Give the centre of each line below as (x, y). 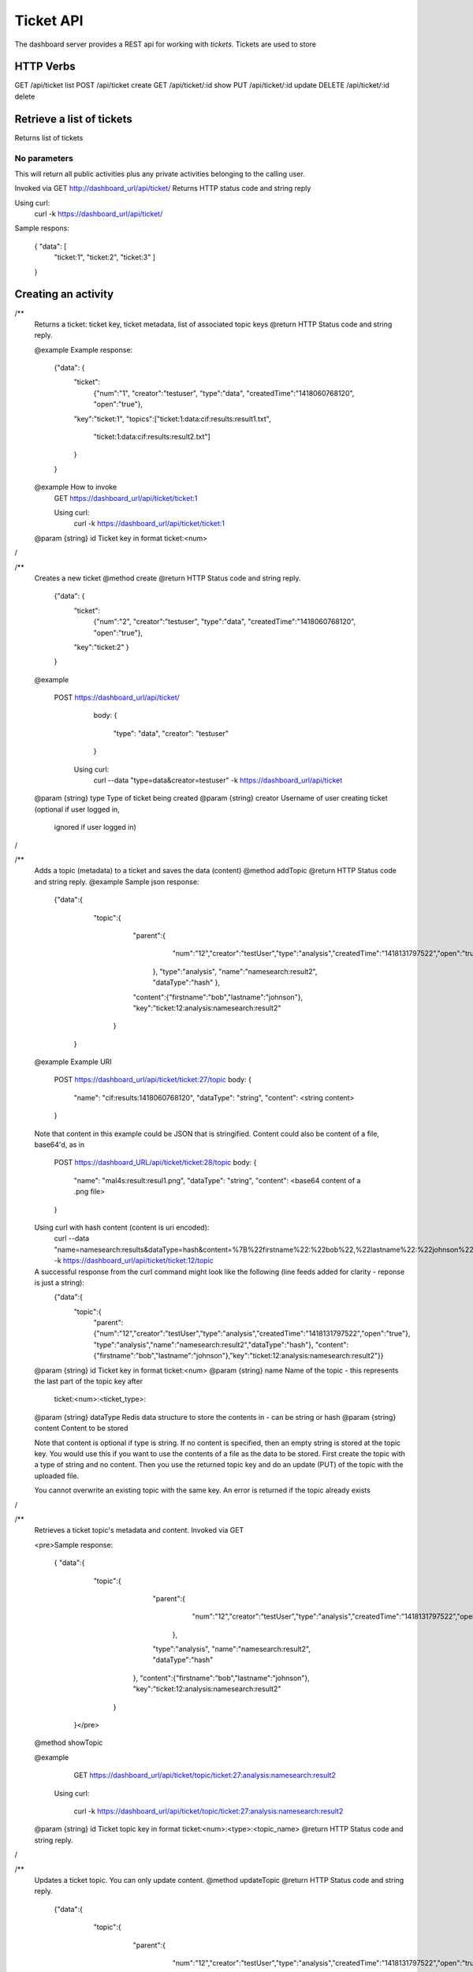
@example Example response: (84, 349)
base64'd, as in (60, 1145)
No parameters (44, 158)
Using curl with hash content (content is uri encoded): (122, 1227)
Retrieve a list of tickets (74, 119)
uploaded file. (57, 1476)
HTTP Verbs (45, 67)
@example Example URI (73, 1062)
